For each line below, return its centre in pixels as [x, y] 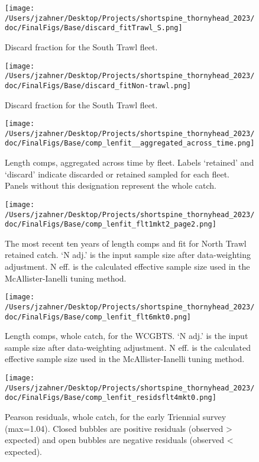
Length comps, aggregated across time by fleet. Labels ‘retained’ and [129, 162]
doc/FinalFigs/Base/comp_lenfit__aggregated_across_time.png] [130, 143]
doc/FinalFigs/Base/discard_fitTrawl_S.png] [94, 28]
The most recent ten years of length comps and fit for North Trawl [126, 243]
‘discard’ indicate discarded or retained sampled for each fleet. [117, 174]
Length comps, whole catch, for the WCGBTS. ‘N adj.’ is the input [127, 336]
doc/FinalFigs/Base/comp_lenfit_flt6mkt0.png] [98, 317]
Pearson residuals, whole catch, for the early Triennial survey [116, 416]
